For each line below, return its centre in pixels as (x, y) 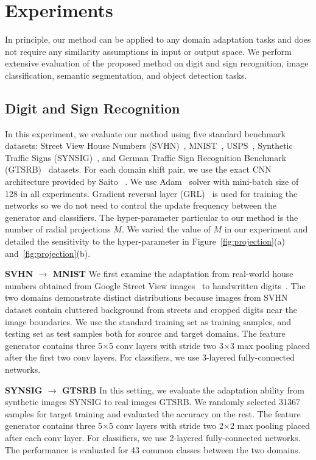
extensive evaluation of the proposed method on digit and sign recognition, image (157, 63)
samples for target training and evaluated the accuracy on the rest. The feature (153, 413)
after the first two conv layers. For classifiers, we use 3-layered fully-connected (150, 357)
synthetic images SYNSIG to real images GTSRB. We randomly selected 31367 (153, 402)
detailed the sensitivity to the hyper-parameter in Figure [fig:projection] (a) (145, 241)
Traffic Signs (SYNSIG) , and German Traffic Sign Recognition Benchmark (146, 157)
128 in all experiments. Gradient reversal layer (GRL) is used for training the (151, 193)
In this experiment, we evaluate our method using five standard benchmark (145, 133)
